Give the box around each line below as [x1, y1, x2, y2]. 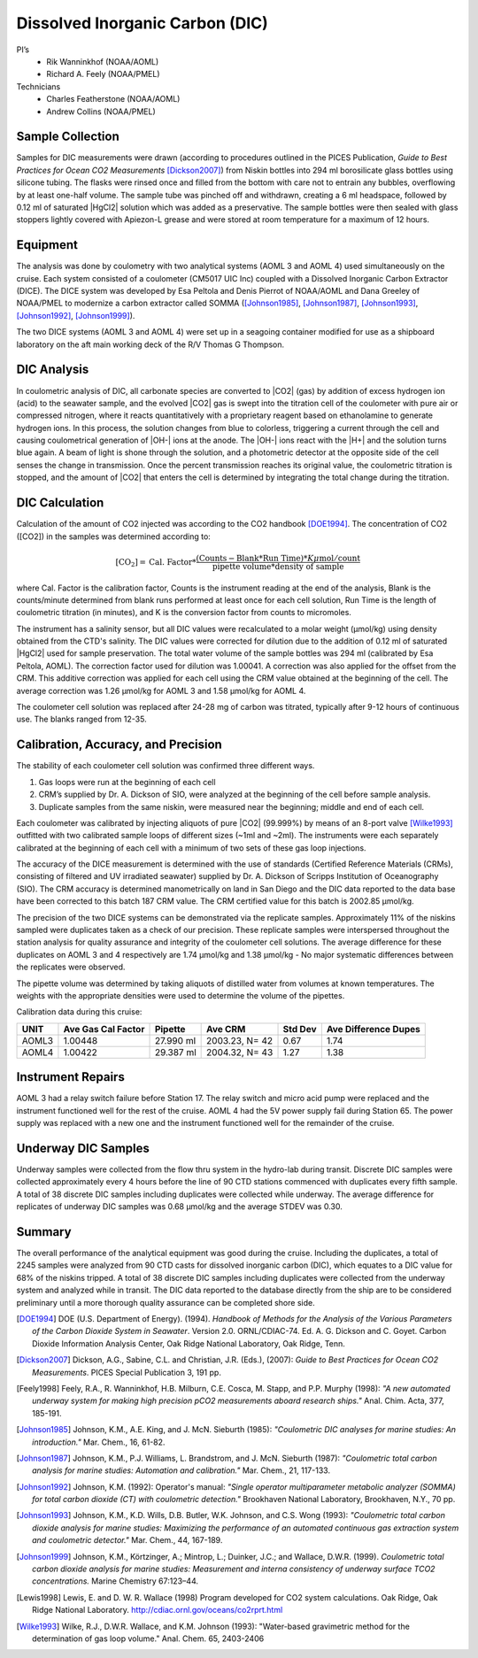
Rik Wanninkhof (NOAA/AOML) [46, 56, 159, 66]
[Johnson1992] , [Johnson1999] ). [16, 310, 135, 320]
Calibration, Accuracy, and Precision [16, 737, 223, 752]
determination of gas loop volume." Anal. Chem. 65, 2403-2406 [32, 1633, 265, 1644]
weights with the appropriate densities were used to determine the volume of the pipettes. [16, 990, 345, 1000]
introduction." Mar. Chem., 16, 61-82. [32, 1437, 166, 1447]
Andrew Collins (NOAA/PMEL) [46, 106, 156, 117]
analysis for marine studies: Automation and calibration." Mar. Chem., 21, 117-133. [32, 1465, 331, 1476]
